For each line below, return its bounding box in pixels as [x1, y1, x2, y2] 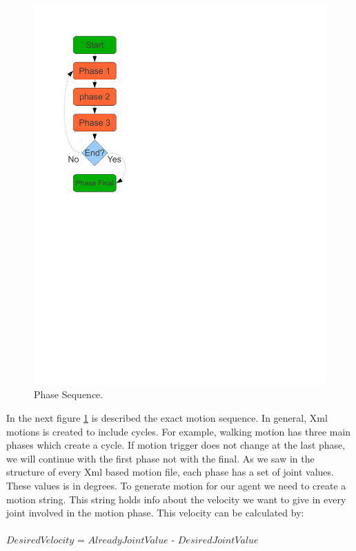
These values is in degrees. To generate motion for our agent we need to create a [6, 478, 346, 493]
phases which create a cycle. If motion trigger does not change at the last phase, [6, 438, 346, 452]
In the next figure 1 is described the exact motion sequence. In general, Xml [6, 411, 328, 425]
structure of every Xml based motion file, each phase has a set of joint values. [6, 465, 334, 479]
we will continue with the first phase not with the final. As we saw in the [6, 451, 315, 465]
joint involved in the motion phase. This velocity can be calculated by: [6, 505, 304, 520]
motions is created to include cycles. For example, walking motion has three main [6, 424, 351, 438]
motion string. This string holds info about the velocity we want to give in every [6, 492, 346, 506]
